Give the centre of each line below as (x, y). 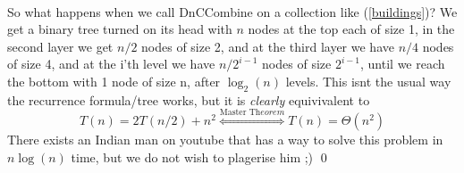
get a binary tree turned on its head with (120, 29)
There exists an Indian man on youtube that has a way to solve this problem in (225, 140)
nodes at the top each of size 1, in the (351, 29)
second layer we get (60, 46)
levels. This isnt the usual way (368, 81)
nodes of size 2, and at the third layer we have (268, 46)
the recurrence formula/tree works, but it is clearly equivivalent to (189, 99)
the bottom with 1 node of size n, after (114, 81)
